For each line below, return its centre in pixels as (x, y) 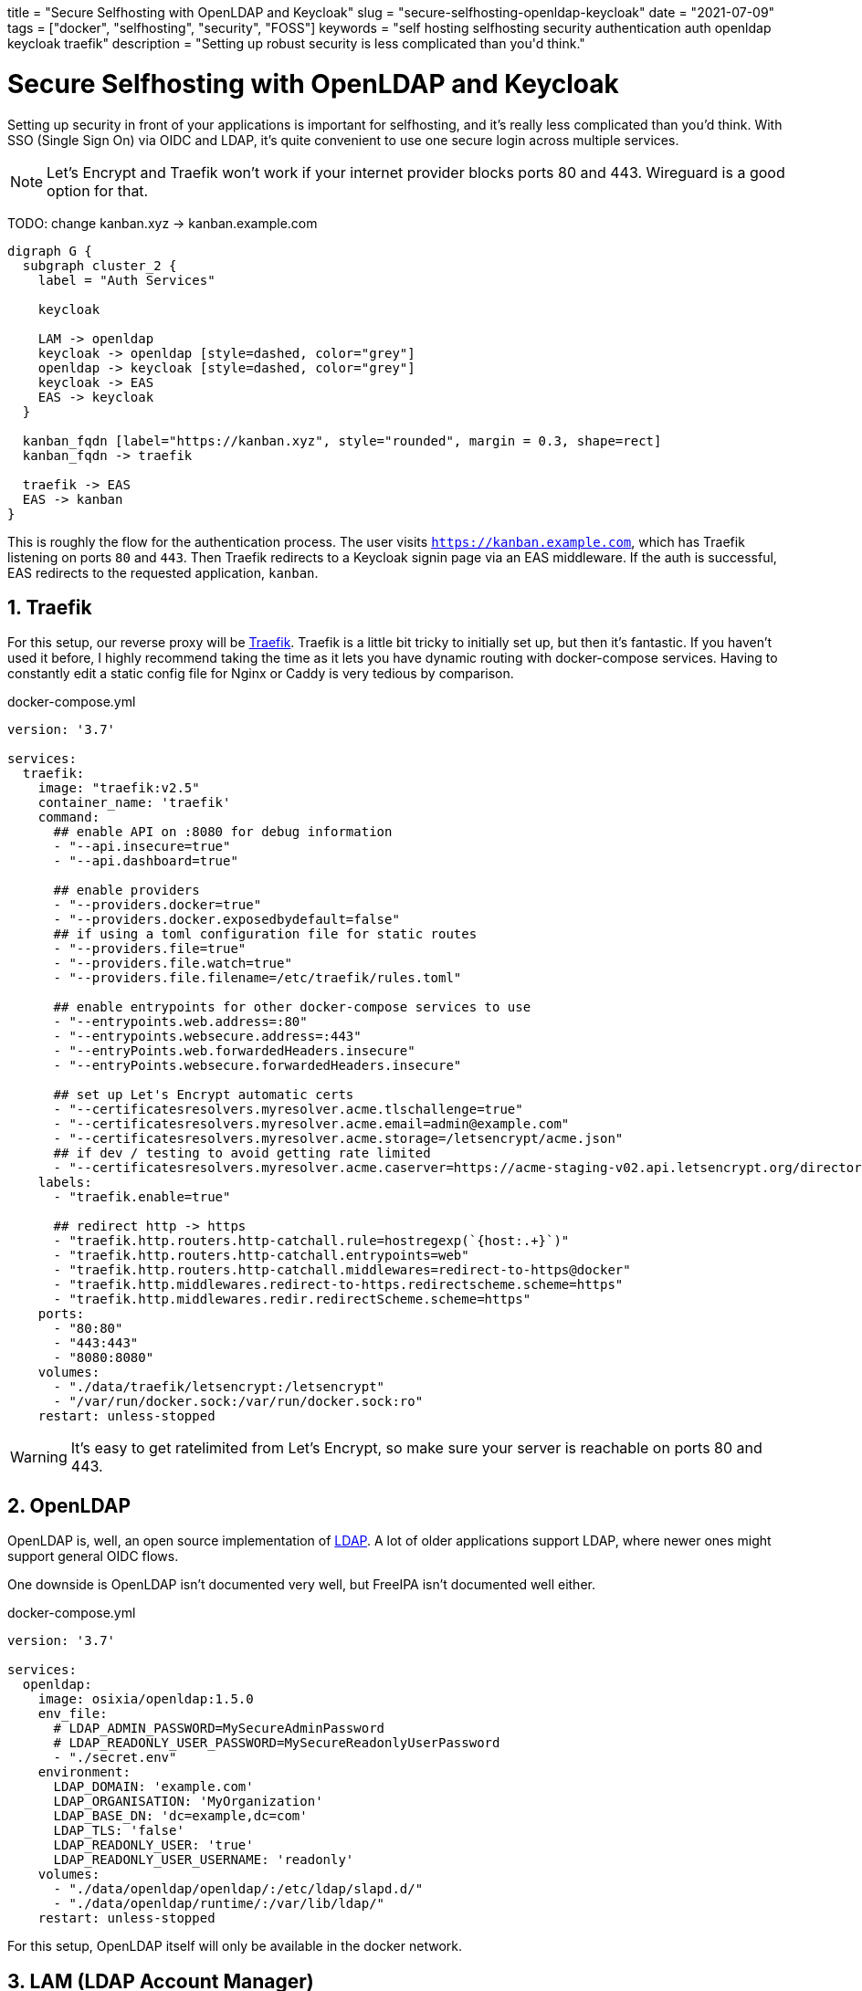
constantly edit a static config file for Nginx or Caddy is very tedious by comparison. (261, 674)
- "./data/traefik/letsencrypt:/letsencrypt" (219, 1387)
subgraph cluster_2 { (100, 265)
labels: (65, 1183)
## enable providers (126, 891)
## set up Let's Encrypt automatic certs (204, 1095)
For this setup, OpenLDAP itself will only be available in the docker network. (235, 1946)
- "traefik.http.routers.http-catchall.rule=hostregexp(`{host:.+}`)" (311, 1241)
